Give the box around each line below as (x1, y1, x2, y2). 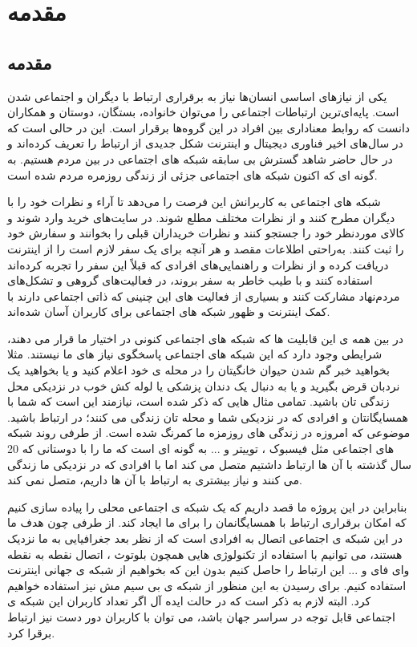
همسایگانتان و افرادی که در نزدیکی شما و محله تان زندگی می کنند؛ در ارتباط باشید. (7, 408, 408, 425)
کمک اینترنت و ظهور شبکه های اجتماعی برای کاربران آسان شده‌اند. (7, 303, 330, 320)
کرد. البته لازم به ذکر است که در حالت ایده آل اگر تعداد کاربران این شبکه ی (7, 592, 371, 609)
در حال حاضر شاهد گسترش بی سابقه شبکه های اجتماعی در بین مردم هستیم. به (7, 150, 393, 167)
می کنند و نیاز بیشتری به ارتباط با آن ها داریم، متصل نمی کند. (7, 471, 302, 488)
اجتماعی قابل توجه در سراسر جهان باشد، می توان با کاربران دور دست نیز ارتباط (7, 608, 395, 625)
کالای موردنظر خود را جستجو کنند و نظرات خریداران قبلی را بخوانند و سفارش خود (7, 224, 405, 241)
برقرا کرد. (7, 624, 55, 641)
